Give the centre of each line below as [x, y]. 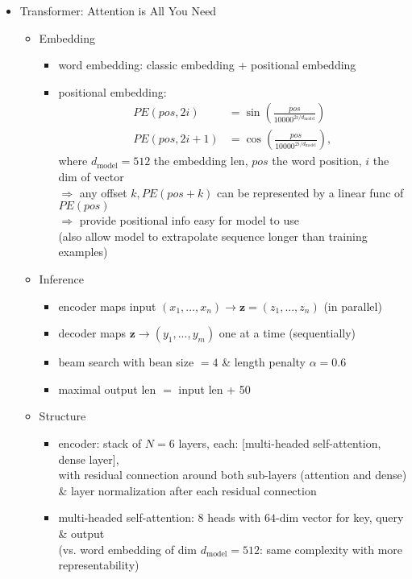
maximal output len [107, 389]
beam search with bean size [126, 362]
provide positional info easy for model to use [189, 220]
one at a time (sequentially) [287, 333]
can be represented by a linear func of [310, 192]
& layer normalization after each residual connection [187, 490]
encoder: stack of [100, 443]
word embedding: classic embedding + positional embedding [207, 65]
